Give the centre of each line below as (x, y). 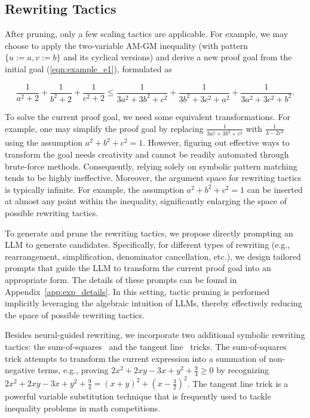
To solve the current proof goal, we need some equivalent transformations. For (148, 116)
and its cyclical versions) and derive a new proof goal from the (178, 57)
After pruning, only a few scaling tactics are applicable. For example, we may (147, 34)
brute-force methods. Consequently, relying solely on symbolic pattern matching (151, 166)
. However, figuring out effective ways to (216, 142)
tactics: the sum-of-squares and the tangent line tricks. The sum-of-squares (146, 346)
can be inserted (275, 189)
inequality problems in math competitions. (82, 408)
